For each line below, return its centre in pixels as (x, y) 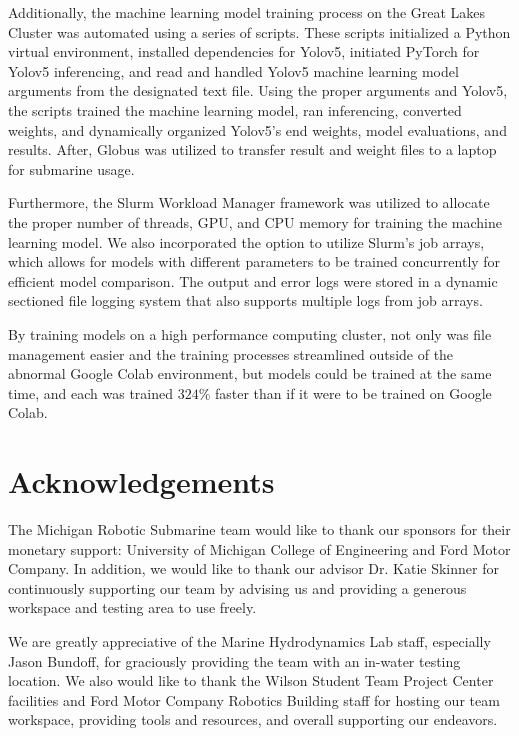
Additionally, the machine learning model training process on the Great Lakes (247, 12)
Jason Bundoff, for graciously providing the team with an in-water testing (234, 660)
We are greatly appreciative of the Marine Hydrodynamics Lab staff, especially (249, 640)
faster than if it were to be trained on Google (353, 392)
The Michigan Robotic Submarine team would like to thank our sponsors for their (259, 529)
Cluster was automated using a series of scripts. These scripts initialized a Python (259, 31)
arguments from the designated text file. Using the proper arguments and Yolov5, (258, 90)
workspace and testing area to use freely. (132, 607)
